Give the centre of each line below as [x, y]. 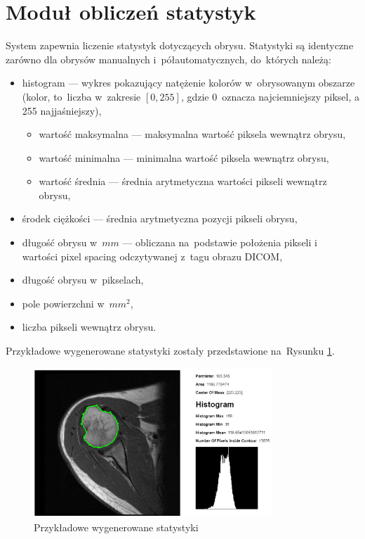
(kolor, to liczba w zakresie [81, 96]
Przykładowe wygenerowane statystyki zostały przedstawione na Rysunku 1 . [170, 351]
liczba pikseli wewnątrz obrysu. [89, 327]
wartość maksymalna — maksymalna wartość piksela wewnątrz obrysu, [192, 134]
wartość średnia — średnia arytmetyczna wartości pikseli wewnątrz [183, 181]
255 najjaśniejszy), [62, 110]
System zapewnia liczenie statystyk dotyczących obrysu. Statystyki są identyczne [180, 45]
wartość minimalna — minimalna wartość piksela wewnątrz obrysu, [184, 157]
